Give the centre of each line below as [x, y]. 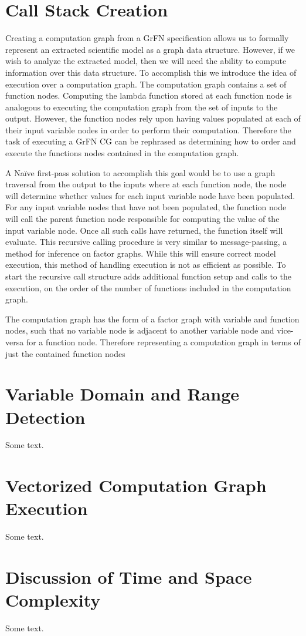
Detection [45, 417]
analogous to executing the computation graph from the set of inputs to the [142, 107]
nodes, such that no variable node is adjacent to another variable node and [140, 330]
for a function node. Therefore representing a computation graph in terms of [163, 341]
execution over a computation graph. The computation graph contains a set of [146, 84]
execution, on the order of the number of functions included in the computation [148, 287]
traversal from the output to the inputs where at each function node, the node [146, 184]
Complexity [53, 600]
